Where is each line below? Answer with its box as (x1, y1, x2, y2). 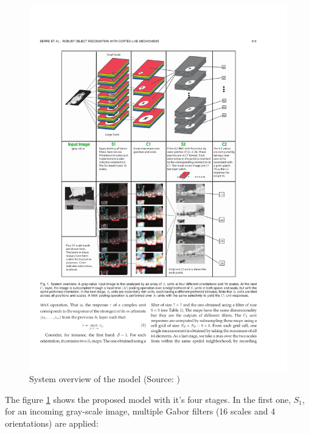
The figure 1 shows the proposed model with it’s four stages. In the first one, (5, 393, 291, 405)
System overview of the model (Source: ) (29, 372, 180, 385)
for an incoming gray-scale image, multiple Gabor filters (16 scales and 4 (5, 405, 276, 418)
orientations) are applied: (5, 417, 99, 430)
